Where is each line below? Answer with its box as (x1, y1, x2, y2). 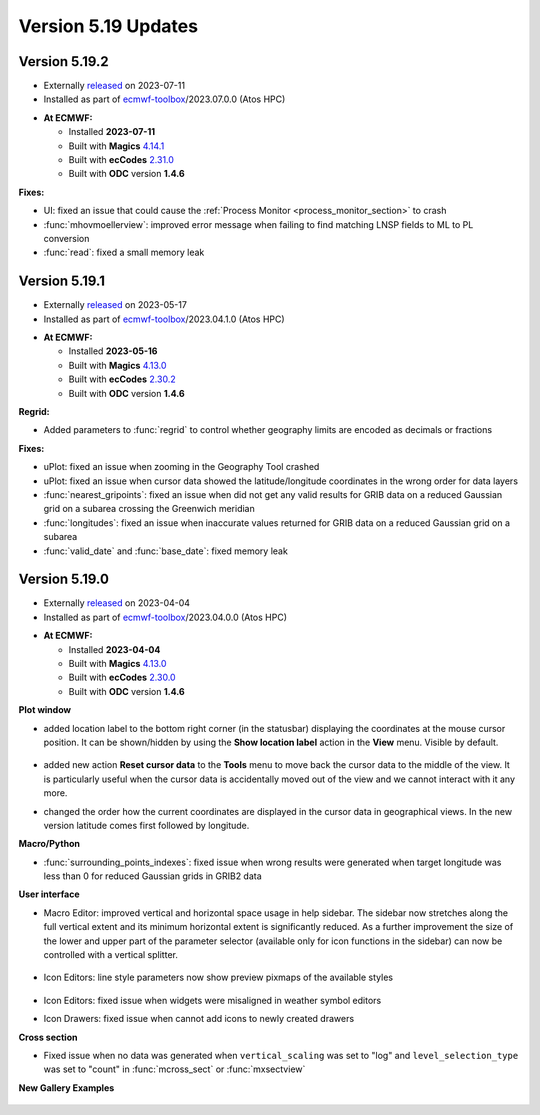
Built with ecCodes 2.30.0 (68, 671, 176, 684)
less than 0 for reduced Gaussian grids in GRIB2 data (43, 870, 262, 882)
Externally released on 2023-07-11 (43, 80, 185, 92)
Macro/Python (18, 838, 80, 850)
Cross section (18, 1031, 78, 1043)
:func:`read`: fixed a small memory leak (43, 246, 205, 259)
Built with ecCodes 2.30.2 (68, 373, 176, 385)
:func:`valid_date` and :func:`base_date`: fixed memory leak (43, 545, 289, 557)
